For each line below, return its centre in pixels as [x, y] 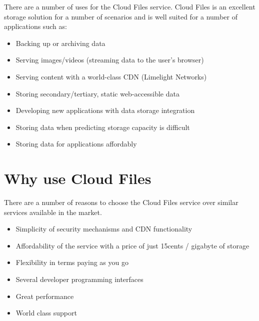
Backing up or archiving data [60, 43]
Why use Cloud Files [78, 178]
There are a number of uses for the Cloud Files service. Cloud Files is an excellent [130, 6]
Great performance [45, 296]
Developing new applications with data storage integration [105, 110]
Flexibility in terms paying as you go [72, 262]
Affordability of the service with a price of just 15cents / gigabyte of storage [132, 245]
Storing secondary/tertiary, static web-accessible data [97, 93]
